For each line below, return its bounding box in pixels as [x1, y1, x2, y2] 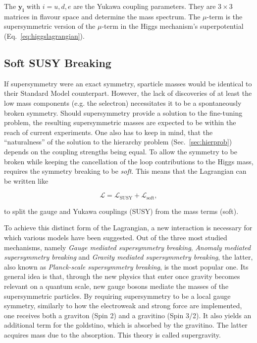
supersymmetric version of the [4, 21, 96, 31]
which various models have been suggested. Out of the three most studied [4, 232, 227, 242]
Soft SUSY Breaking [4, 55, 111, 70]
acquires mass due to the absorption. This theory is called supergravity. [4, 329, 221, 340]
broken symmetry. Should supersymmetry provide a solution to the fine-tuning [4, 107, 243, 118]
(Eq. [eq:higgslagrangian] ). [4, 30, 85, 41]
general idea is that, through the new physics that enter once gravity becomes [4, 271, 240, 281]
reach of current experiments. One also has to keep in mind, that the [4, 127, 213, 137]
